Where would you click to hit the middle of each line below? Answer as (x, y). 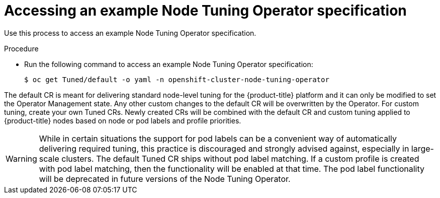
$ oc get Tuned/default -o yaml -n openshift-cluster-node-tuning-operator (177, 79)
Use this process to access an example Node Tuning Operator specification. (130, 33)
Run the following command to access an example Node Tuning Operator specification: (169, 64)
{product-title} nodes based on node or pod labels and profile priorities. (123, 120)
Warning (21, 158)
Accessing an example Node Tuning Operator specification (205, 11)
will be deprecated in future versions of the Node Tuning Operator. (165, 179)
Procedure (21, 48)
